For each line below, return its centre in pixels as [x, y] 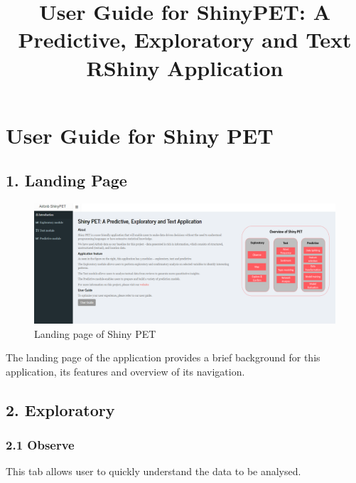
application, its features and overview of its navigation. [125, 371]
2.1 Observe [40, 445]
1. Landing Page [66, 180]
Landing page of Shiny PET [95, 333]
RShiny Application [185, 67]
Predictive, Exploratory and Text [185, 39]
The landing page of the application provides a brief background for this [163, 357]
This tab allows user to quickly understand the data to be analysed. [153, 471]
